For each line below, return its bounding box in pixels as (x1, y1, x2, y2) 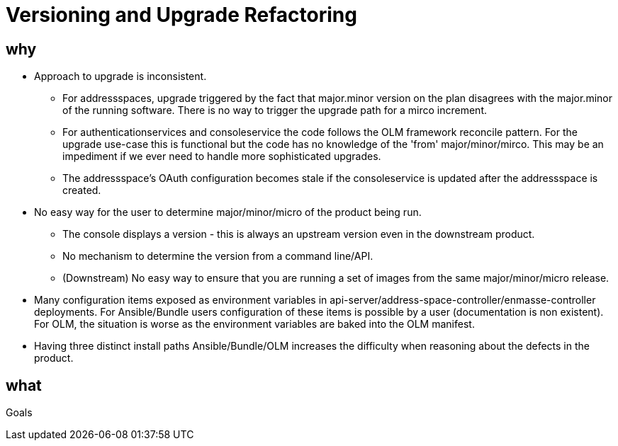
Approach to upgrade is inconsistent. (34, 70, 207, 83)
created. (62, 184, 101, 197)
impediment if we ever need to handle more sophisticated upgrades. (62, 150, 381, 163)
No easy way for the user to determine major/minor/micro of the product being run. (34, 206, 422, 219)
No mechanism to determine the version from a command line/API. (62, 250, 373, 263)
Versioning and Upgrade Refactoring (6, 3, 357, 27)
